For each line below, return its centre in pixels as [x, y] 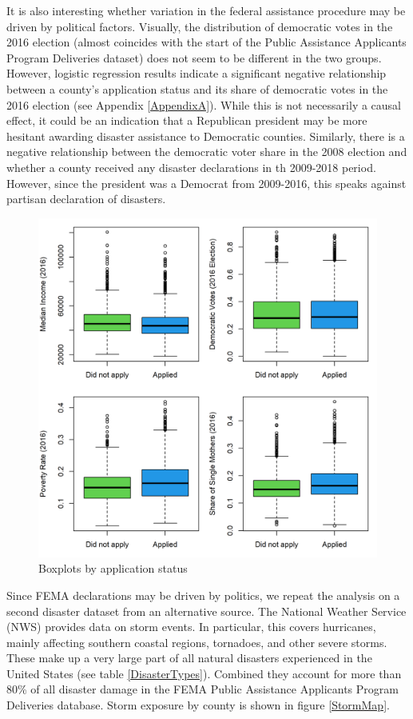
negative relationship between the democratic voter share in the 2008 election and [207, 152]
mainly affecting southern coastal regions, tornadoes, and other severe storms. [197, 642]
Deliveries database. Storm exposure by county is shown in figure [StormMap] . [198, 705]
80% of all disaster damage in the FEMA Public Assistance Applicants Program [203, 689]
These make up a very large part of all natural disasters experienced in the [189, 658]
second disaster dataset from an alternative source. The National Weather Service [206, 611]
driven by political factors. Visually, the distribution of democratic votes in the [200, 26]
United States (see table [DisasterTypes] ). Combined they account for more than [204, 673]
